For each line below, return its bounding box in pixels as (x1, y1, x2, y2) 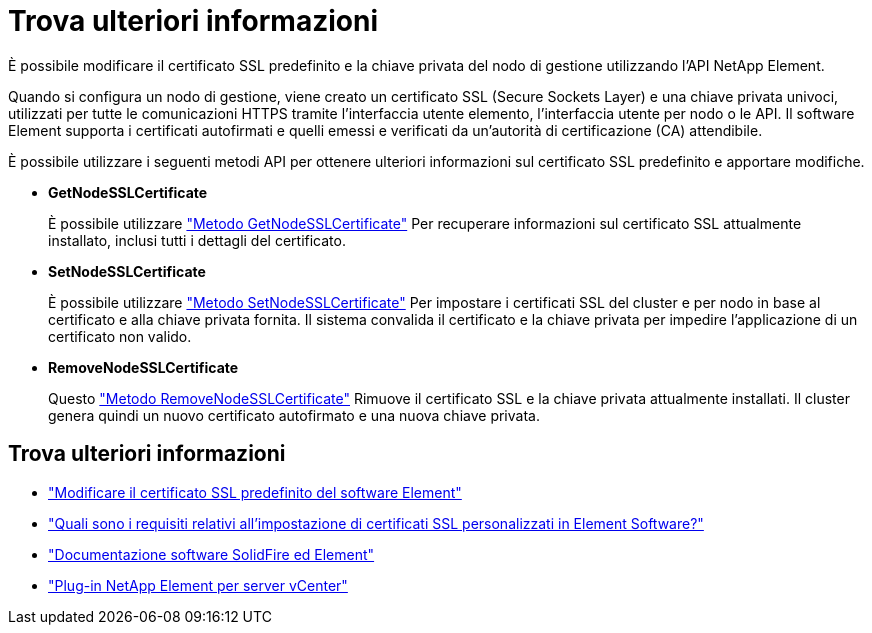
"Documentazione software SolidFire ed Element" (48, 545, 375, 563)
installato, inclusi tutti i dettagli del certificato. (48, 231, 346, 249)
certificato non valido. (48, 327, 192, 345)
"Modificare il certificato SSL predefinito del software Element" (48, 483, 462, 501)
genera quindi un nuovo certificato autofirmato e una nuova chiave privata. (48, 406, 540, 424)
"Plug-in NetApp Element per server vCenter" (48, 576, 348, 594)
